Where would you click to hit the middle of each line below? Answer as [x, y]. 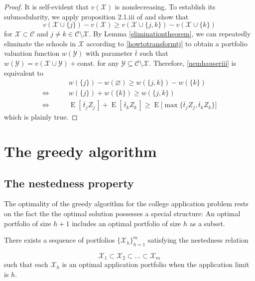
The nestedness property [69, 183]
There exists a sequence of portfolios [60, 240]
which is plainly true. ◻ [41, 117]
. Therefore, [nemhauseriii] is [193, 63]
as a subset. [207, 223]
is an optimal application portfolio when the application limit [156, 264]
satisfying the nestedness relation [198, 240]
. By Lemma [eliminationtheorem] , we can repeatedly [170, 34]
